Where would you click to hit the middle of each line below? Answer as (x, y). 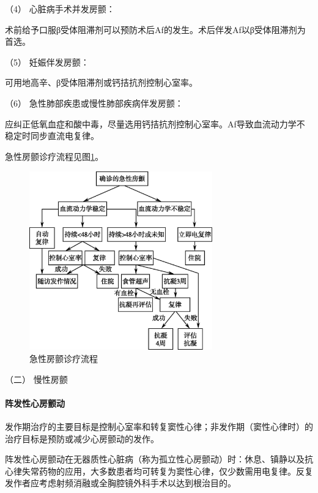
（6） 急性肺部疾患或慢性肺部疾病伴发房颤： (94, 103)
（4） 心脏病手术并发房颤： (60, 9)
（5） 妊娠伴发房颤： (47, 62)
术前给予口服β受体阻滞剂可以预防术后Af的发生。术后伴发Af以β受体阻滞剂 (151, 29)
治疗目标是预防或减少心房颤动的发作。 (82, 438)
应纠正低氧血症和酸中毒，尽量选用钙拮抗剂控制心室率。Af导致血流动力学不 (155, 123)
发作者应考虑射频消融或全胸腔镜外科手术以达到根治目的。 (120, 483)
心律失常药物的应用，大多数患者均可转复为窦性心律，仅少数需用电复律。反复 (159, 471)
